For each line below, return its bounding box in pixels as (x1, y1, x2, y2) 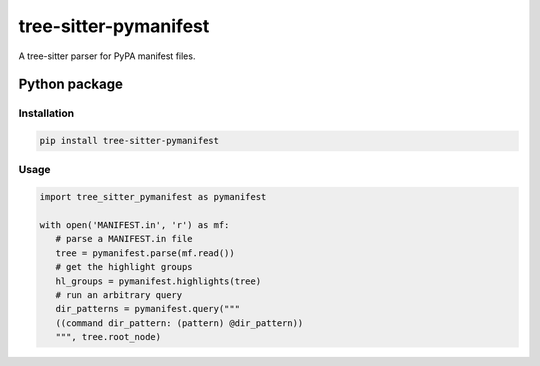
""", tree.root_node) (55, 331, 162, 343)
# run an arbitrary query (55, 289, 183, 300)
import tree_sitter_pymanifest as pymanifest (39, 191, 267, 203)
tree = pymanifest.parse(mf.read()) (55, 247, 235, 259)
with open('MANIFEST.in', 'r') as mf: (39, 220, 230, 231)
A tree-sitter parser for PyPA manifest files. (18, 50, 196, 62)
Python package (18, 76, 124, 93)
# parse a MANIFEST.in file (55, 233, 194, 245)
